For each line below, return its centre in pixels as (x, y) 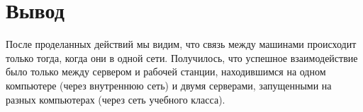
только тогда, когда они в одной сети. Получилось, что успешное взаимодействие (182, 57)
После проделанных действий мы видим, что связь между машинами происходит (181, 44)
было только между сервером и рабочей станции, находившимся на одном (166, 71)
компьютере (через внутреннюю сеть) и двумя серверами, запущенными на (169, 85)
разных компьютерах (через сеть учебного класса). (116, 99)
